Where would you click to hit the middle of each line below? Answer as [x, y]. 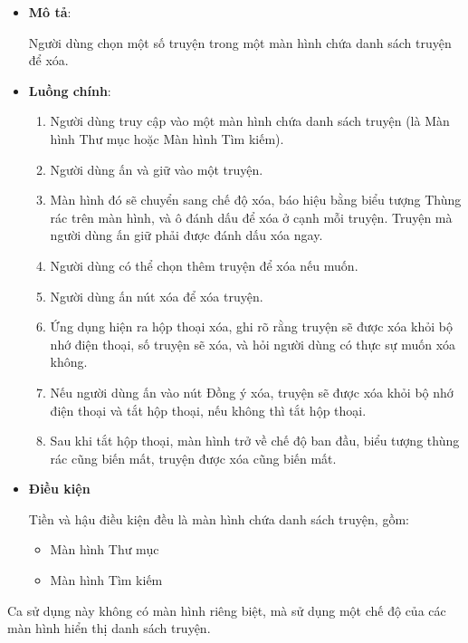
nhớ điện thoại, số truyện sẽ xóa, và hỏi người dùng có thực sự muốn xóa [253, 344]
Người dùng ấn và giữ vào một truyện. [157, 169]
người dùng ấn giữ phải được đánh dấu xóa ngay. [186, 235]
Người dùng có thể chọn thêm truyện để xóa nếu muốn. [204, 265]
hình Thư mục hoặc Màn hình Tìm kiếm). [167, 138]
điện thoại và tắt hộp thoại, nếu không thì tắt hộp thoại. [208, 410]
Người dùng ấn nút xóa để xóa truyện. [157, 296]
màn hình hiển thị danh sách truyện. [109, 628]
